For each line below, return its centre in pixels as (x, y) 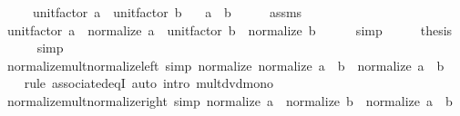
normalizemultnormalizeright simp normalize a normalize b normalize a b (230, 100)
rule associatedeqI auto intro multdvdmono (148, 83)
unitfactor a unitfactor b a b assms (167, 12)
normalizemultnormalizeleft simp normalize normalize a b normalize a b (225, 65)
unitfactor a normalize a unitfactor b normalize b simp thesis (230, 29)
